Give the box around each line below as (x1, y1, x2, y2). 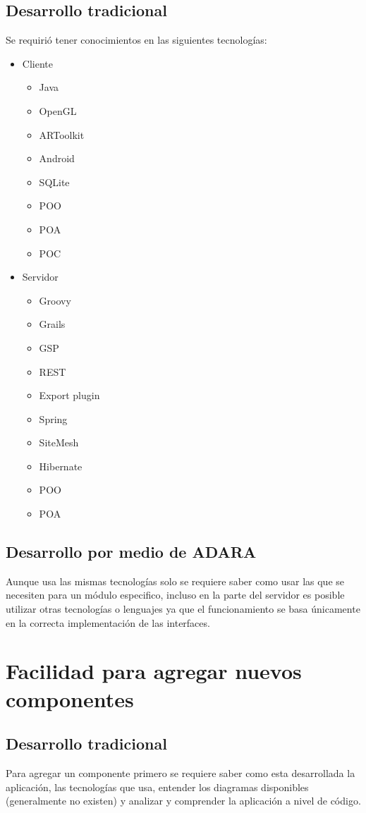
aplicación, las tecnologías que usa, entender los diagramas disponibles (6, 779, 309, 794)
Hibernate (39, 458, 83, 473)
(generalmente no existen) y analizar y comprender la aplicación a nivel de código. (6, 793, 361, 808)
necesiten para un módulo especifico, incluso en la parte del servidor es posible (6, 587, 345, 602)
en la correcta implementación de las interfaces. (6, 615, 210, 630)
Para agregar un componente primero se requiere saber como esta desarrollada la (6, 766, 355, 781)
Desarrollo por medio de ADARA (6, 541, 257, 563)
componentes (6, 684, 134, 713)
